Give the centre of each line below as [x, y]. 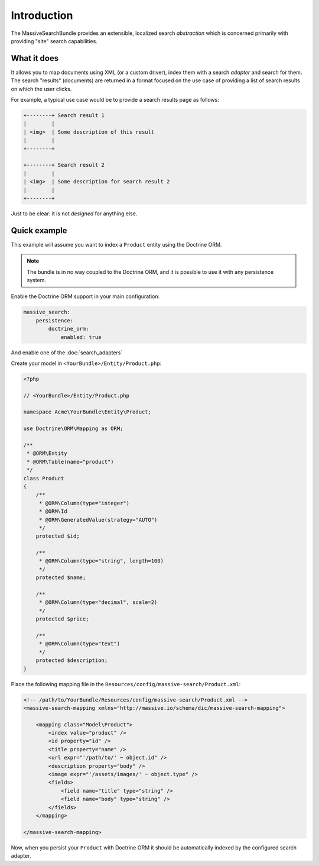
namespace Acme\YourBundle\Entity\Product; [87, 412]
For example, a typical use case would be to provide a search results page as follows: [115, 100]
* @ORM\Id [53, 511]
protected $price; [62, 619]
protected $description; [72, 660]
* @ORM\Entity [47, 453]
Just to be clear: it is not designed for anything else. [74, 214]
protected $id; [58, 536]
